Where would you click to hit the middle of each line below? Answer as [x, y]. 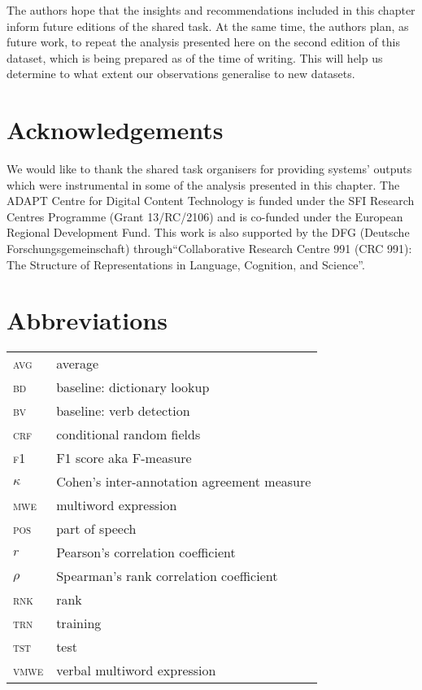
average [78, 364]
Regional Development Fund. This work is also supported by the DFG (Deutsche [208, 232]
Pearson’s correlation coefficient [146, 552]
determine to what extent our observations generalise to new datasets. [181, 74]
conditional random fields [128, 435]
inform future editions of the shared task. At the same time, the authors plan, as [208, 26]
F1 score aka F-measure [124, 458]
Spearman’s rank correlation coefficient [167, 576]
